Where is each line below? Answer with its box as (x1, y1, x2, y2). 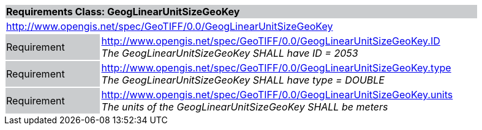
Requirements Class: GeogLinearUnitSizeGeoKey (6, 5, 240, 18)
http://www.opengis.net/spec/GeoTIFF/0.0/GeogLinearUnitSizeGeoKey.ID (101, 35, 440, 47)
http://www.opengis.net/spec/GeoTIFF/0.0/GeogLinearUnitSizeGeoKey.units (101, 88, 453, 101)
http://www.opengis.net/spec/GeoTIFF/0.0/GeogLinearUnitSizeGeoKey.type (101, 62, 451, 74)
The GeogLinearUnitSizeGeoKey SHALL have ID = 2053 (101, 47, 358, 59)
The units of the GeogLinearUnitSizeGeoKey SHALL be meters (101, 101, 388, 113)
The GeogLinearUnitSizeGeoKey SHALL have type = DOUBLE (101, 74, 385, 86)
